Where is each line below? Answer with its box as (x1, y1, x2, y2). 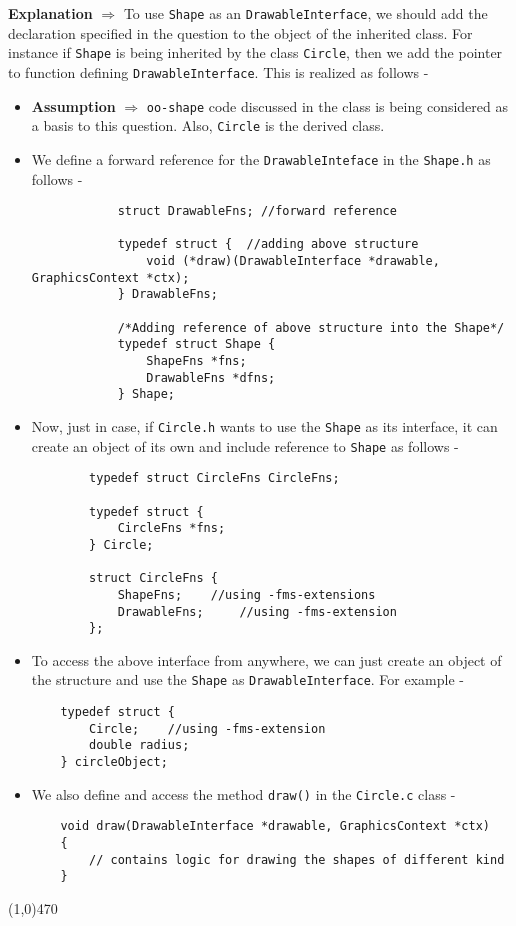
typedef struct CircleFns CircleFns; (89, 471, 340, 486)
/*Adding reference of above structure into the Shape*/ (117, 320, 505, 335)
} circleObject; (60, 755, 168, 770)
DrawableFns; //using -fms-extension (117, 604, 397, 619)
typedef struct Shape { (117, 337, 276, 352)
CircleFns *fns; (117, 521, 226, 536)
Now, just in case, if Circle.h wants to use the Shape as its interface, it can (31, 416, 498, 436)
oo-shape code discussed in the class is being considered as (146, 95, 509, 116)
